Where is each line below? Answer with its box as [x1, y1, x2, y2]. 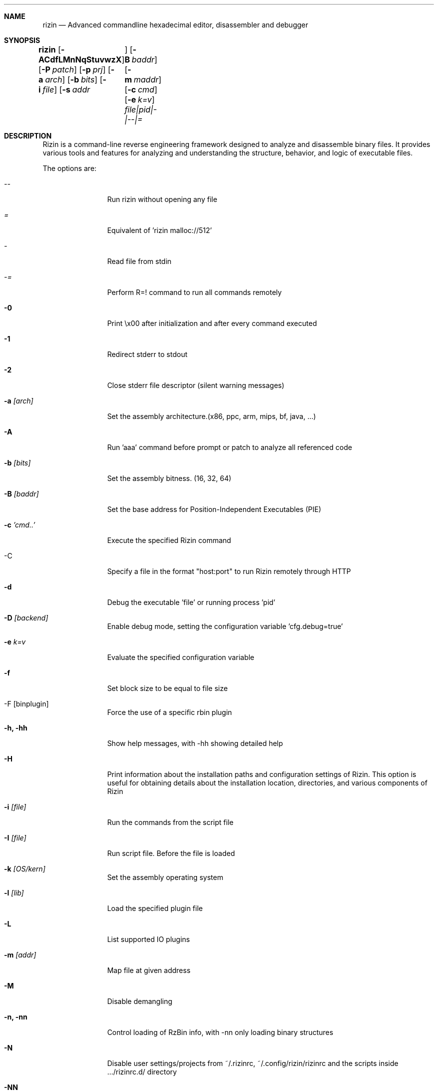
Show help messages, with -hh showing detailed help [107, 739, 283, 747]
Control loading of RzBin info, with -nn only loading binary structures [107, 1028, 333, 1036]
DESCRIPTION [4, 131, 52, 140]
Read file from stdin [107, 257, 171, 265]
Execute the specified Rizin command [107, 536, 231, 544]
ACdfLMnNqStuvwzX [38, 54, 122, 64]
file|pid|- [124, 104, 157, 114]
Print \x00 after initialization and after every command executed [107, 319, 317, 327]
